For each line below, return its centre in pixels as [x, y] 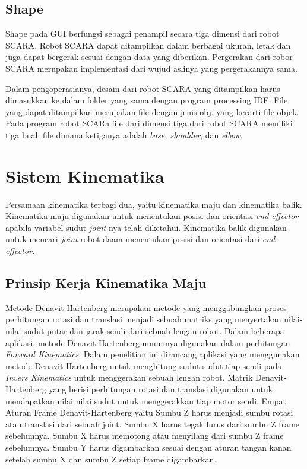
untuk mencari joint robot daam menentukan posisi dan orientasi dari [133, 239]
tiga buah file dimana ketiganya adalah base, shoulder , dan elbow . [124, 134]
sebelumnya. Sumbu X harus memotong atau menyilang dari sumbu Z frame [145, 435]
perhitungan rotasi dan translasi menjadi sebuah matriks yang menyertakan [143, 319]
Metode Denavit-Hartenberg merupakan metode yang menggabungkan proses [146, 307]
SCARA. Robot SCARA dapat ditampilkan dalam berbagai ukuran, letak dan [148, 45]
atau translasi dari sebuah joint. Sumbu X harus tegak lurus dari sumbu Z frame [153, 424]
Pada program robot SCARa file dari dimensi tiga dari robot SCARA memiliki [149, 123]
